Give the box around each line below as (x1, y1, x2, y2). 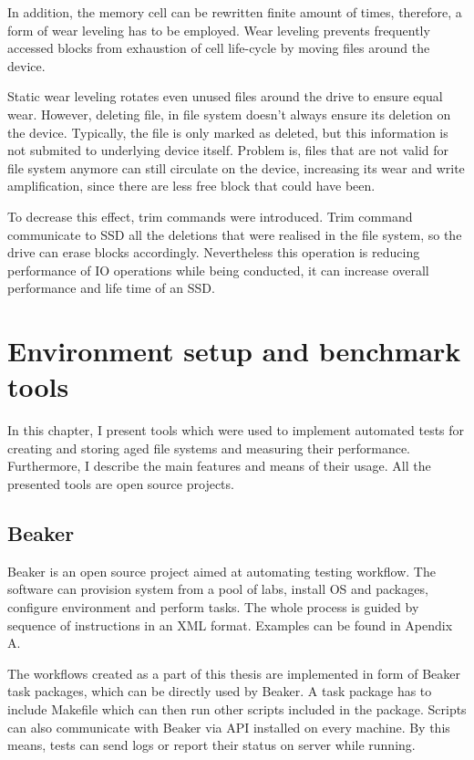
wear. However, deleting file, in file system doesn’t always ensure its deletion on (7, 104, 451, 123)
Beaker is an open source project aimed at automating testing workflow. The (7, 561, 436, 580)
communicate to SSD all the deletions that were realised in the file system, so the (7, 224, 462, 244)
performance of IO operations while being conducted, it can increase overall (7, 260, 429, 279)
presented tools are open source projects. (7, 474, 234, 493)
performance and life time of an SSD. (7, 278, 215, 297)
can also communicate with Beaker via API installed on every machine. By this (7, 717, 450, 736)
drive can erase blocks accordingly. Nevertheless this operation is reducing (7, 243, 420, 262)
